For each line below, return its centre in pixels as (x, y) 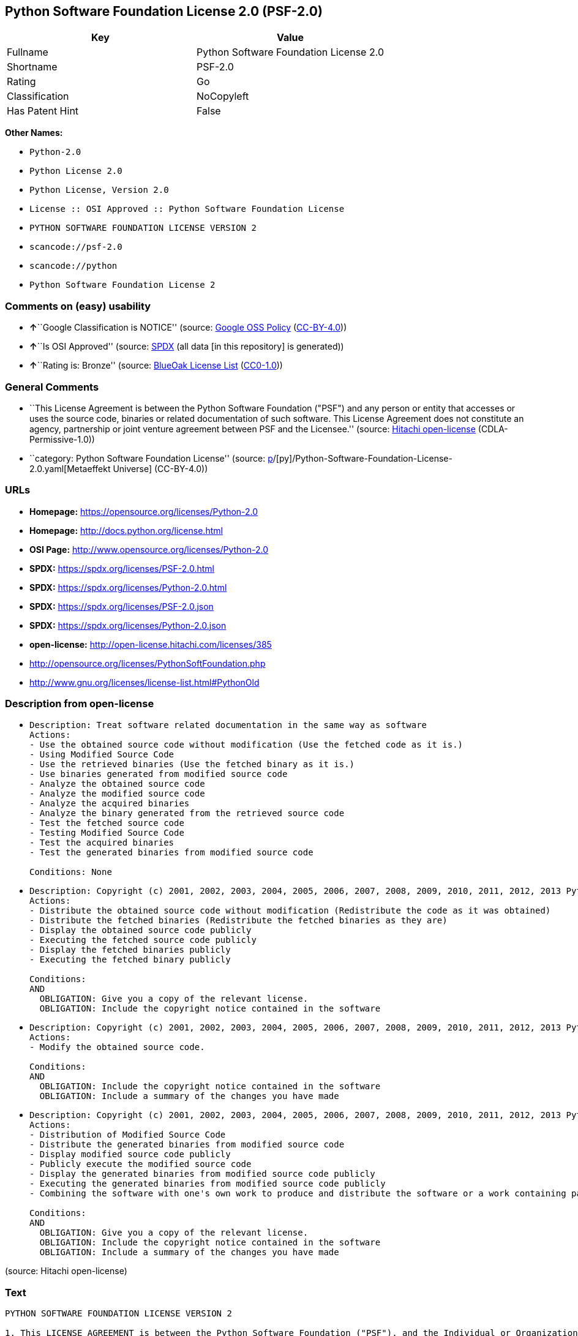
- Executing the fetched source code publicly (143, 940)
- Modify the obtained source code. (117, 1047)
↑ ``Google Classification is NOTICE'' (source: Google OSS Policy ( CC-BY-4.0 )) (188, 328)
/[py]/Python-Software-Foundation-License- (362, 458)
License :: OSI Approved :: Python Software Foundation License (187, 209)
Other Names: (34, 133)
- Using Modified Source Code (102, 755)
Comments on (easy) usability (78, 306)
